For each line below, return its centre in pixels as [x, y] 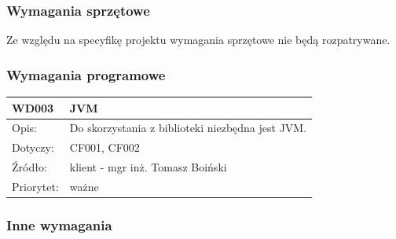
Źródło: [29, 167]
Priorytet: [35, 186]
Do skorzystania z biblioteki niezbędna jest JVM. [188, 128]
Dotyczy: [33, 147]
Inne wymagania [59, 224]
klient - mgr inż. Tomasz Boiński [148, 167]
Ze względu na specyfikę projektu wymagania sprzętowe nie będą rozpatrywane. [198, 40]
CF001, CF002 [104, 147]
